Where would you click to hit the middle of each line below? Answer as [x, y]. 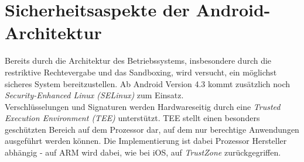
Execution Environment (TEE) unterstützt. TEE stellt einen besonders [132, 118]
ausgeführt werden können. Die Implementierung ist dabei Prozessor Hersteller [146, 141]
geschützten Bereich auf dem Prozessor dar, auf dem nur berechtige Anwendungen [152, 129]
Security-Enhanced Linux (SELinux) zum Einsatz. [94, 95]
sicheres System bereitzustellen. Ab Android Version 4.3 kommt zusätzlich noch [148, 83]
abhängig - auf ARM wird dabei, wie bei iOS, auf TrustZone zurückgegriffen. [143, 152]
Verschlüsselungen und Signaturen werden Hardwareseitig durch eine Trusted [143, 106]
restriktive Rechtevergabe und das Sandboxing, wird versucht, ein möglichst [141, 72]
